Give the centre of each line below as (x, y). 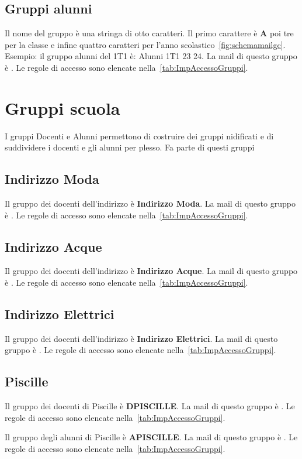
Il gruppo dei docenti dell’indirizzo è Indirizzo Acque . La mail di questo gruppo (151, 271)
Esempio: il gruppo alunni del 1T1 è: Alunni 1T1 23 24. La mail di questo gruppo (151, 56)
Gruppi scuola (63, 107)
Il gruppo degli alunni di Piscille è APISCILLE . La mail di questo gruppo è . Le (151, 437)
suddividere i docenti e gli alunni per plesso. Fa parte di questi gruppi (130, 147)
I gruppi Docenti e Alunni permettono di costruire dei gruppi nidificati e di (139, 136)
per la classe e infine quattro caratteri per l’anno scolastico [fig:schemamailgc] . (145, 44)
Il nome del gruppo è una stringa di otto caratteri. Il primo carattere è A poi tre (149, 33)
